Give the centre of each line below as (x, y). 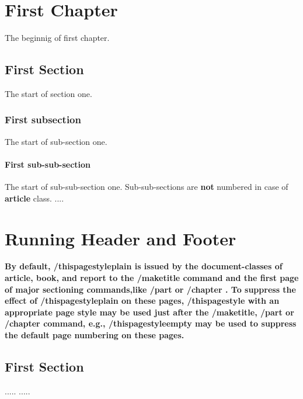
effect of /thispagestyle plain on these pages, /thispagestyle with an (142, 301)
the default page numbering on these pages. (95, 335)
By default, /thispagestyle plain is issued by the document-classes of (144, 266)
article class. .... (34, 198)
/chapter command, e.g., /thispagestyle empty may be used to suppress (151, 323)
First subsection (43, 119)
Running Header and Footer (121, 238)
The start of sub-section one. (56, 141)
